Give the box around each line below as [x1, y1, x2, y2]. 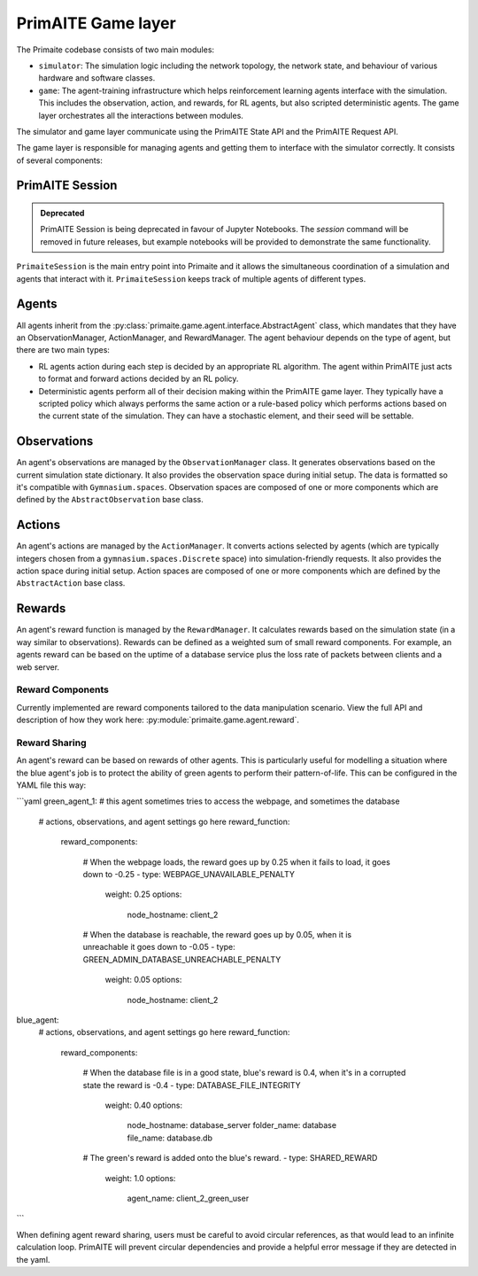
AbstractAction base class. [16, 578, 126, 588]
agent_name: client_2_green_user [127, 1193, 250, 1203]
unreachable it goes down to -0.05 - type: [82, 942, 236, 953]
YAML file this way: [16, 780, 87, 790]
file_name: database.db [127, 1132, 212, 1143]
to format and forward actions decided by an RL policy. [38, 373, 239, 385]
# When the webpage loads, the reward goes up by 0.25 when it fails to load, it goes [82, 856, 391, 868]
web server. [16, 661, 60, 673]
